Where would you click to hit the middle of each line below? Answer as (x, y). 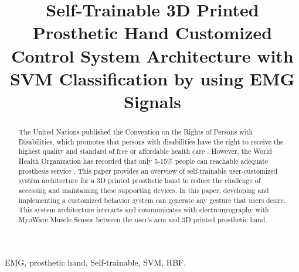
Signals (152, 101)
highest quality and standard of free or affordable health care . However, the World (145, 151)
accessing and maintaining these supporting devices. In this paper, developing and (144, 190)
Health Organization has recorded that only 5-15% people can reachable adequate (143, 161)
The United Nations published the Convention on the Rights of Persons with (136, 131)
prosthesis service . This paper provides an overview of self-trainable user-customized (148, 171)
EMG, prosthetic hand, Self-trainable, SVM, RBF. (96, 262)
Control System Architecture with (152, 55)
